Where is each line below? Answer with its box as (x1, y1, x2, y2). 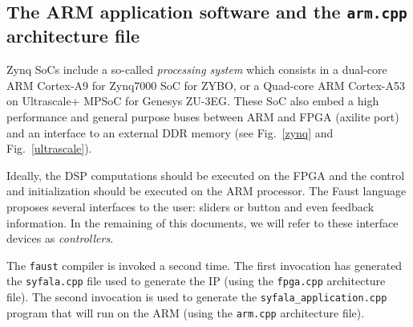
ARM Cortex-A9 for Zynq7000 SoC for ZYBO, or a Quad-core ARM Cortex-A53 (6, 76, 406, 93)
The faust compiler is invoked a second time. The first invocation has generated (6, 256, 403, 273)
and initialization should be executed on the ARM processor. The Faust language (6, 182, 407, 199)
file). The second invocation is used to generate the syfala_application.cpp (6, 288, 387, 305)
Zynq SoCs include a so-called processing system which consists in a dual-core (6, 61, 387, 78)
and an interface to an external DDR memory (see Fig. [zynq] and (6, 124, 334, 141)
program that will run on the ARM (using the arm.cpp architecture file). (6, 304, 365, 321)
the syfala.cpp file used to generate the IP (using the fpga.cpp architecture (6, 272, 386, 289)
